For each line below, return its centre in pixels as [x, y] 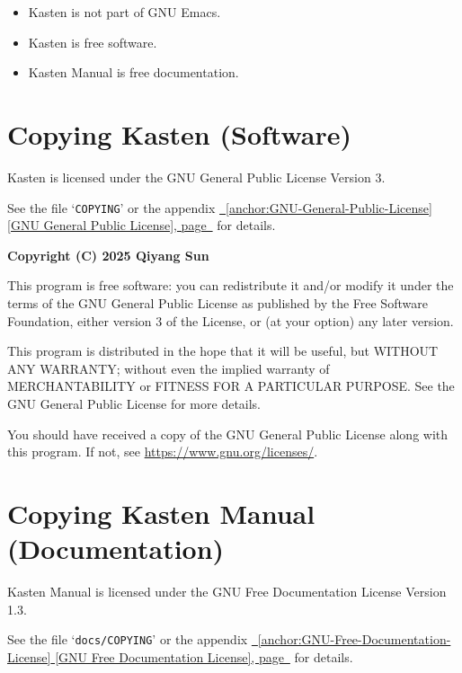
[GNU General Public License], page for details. [142, 225]
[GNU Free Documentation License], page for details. [204, 656]
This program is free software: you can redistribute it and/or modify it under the [231, 285]
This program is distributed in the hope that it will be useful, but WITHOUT [223, 351]
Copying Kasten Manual [161, 513]
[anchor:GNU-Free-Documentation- [354, 639]
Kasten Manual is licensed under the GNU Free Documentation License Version [227, 591]
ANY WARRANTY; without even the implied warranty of [169, 368]
